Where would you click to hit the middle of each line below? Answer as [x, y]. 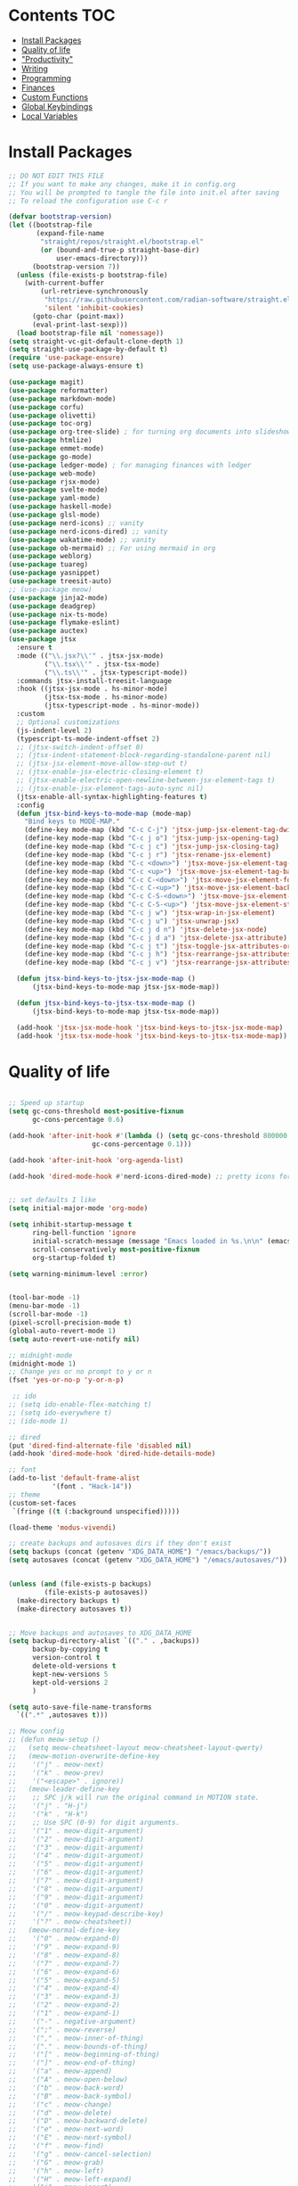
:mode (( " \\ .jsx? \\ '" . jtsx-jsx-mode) [90, 656]
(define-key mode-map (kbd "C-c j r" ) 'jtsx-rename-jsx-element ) [148, 854]
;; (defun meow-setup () [54, 1740]
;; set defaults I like [52, 1200]
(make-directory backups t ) [68, 1600]
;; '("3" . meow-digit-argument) [76, 1847]
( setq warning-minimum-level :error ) [78, 1274]
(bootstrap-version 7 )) [76, 267]
